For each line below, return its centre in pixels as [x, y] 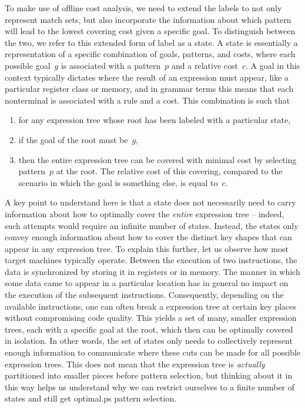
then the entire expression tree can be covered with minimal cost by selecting [157, 159]
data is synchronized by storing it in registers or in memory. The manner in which [152, 271]
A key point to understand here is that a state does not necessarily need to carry [150, 202]
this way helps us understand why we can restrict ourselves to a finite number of [150, 387]
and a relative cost [205, 65]
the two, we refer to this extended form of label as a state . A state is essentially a [151, 42]
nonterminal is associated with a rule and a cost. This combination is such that [148, 100]
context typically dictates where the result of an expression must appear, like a [147, 77]
